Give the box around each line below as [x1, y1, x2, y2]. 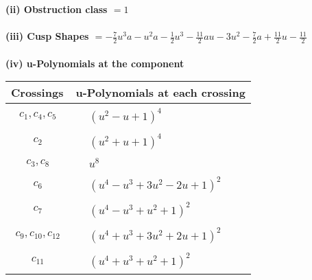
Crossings [11, 84, 64, 101]
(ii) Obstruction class [5, 2, 108, 16]
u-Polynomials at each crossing [75, 84, 245, 101]
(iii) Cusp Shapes [5, 29, 89, 43]
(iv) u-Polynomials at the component [5, 56, 184, 70]
